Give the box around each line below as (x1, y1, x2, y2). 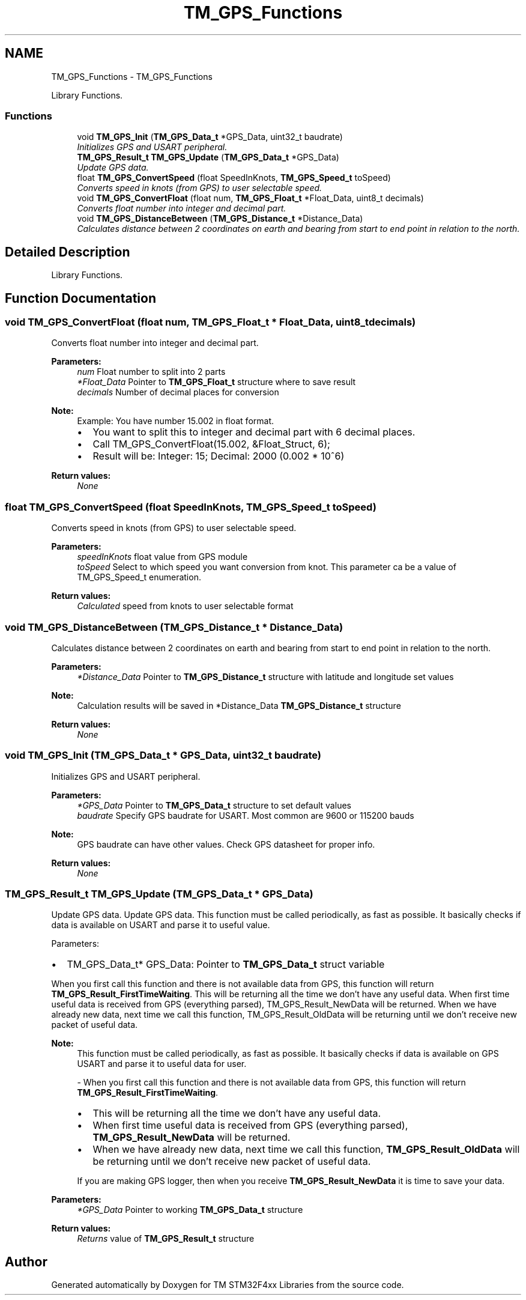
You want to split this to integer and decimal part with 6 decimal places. (92, 426, 416, 439)
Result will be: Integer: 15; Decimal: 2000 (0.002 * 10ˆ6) (92, 450, 345, 463)
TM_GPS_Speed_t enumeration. (77, 572, 201, 583)
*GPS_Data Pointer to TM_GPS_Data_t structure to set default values (77, 800, 351, 810)
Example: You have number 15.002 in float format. (77, 416, 274, 427)
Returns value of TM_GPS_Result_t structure (77, 1233, 255, 1244)
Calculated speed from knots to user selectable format (77, 601, 294, 612)
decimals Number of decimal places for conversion (77, 387, 279, 398)
